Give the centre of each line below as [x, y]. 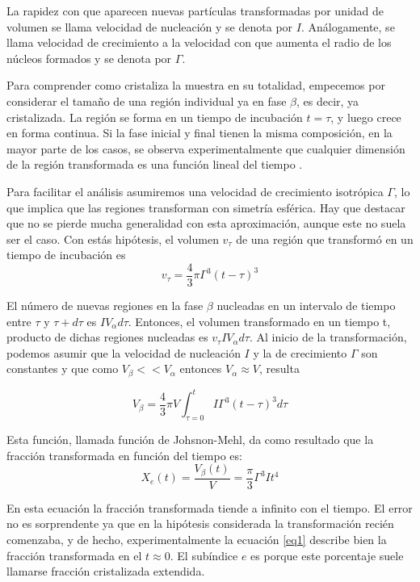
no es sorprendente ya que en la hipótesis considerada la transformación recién [200, 523]
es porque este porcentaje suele [327, 555]
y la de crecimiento [300, 352]
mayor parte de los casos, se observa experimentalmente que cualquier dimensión [206, 148]
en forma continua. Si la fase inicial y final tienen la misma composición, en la [199, 133]
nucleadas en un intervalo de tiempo [306, 305]
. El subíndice [204, 555]
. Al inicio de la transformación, [328, 337]
